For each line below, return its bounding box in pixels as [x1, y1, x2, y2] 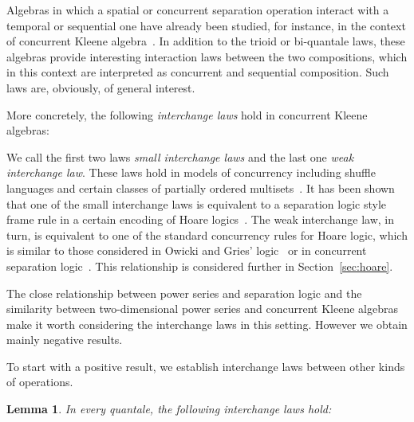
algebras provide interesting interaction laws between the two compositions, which [6, 48, 408, 64]
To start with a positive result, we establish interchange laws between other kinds [6, 358, 405, 374]
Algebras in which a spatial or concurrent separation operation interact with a [6, 2, 389, 18]
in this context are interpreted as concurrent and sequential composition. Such [6, 64, 389, 80]
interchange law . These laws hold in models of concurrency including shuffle [6, 164, 376, 181]
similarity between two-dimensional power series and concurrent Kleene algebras [6, 300, 398, 317]
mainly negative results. [6, 331, 123, 348]
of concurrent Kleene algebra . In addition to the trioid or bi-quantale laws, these [6, 33, 405, 49]
